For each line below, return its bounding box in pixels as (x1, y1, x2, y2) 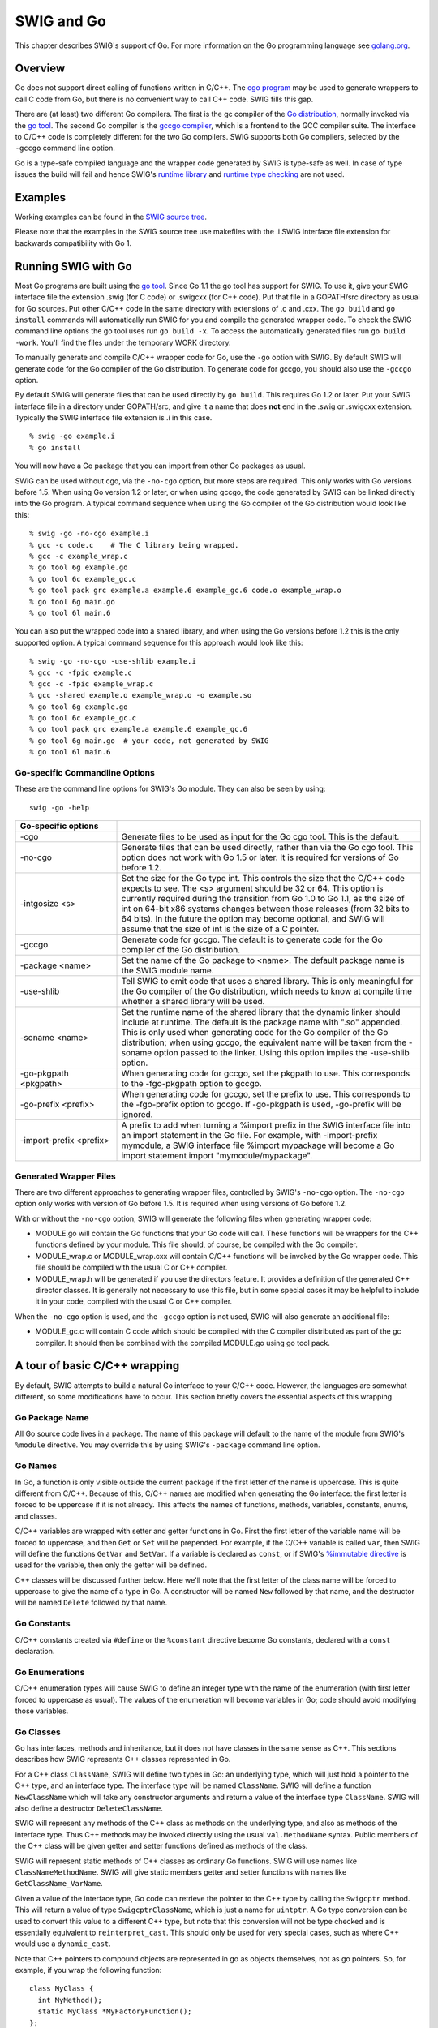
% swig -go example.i (29, 432, 115, 441)
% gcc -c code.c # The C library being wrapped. (29, 540, 239, 549)
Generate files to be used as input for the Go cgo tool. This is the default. (121, 831, 400, 843)
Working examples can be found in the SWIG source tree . (15, 212, 207, 222)
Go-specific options (19, 820, 99, 831)
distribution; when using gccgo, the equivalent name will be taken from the (121, 1037, 407, 1048)
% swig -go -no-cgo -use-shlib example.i (29, 657, 196, 666)
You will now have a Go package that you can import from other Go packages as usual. (15, 461, 306, 470)
